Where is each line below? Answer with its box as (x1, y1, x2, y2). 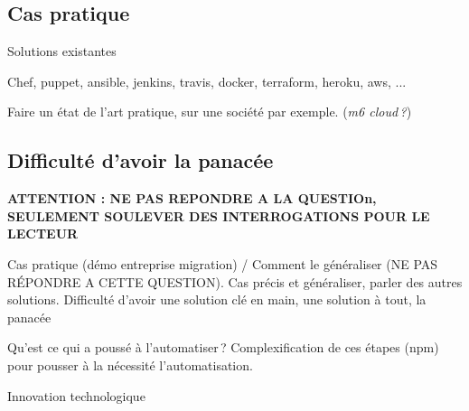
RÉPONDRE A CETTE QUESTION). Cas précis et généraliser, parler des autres (7, 272, 463, 291)
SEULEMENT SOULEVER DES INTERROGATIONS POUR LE (7, 206, 430, 225)
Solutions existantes (7, 42, 117, 61)
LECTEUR (7, 224, 79, 243)
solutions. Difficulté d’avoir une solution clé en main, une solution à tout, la (7, 290, 427, 309)
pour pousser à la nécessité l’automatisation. (7, 355, 253, 374)
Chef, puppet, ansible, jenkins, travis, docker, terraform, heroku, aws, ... (7, 71, 407, 90)
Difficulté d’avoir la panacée (7, 146, 274, 174)
